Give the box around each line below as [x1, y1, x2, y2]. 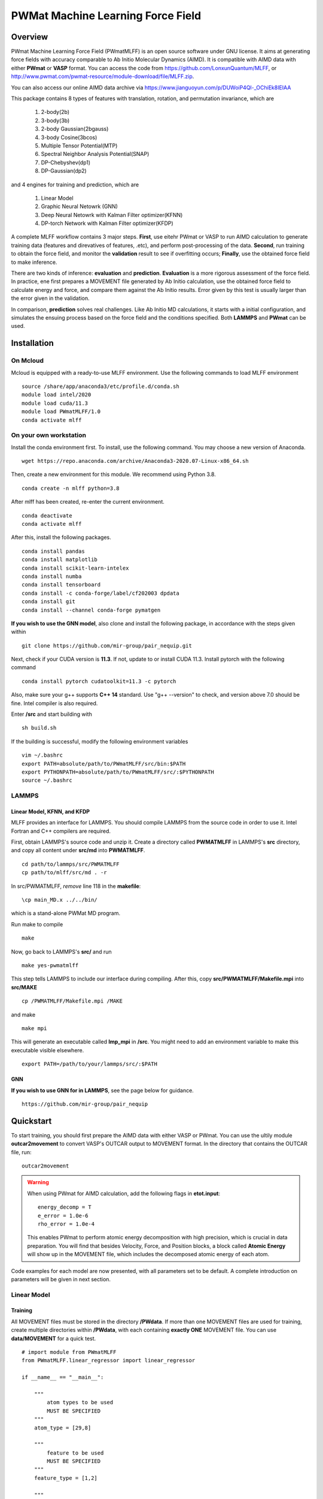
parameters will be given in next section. [11, 1275, 111, 1283]
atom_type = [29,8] [33, 1424, 92, 1431]
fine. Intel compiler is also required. [11, 699, 98, 707]
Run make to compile [11, 920, 63, 928]
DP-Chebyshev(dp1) [41, 159, 91, 166]
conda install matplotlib [22, 556, 98, 563]
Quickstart [11, 1116, 52, 1126]
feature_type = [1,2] [33, 1474, 98, 1481]
